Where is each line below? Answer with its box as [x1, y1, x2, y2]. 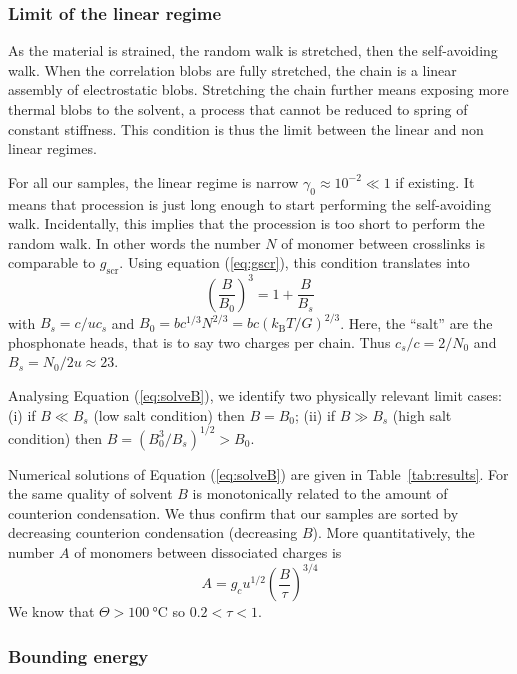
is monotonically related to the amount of [192, 483, 448, 504]
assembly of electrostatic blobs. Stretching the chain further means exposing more [8, 79, 509, 100]
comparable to [8, 252, 96, 273]
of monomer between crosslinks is [281, 232, 485, 253]
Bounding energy [8, 643, 149, 668]
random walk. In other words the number [8, 232, 261, 253]
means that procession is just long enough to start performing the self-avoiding [8, 193, 491, 214]
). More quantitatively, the [312, 522, 475, 543]
